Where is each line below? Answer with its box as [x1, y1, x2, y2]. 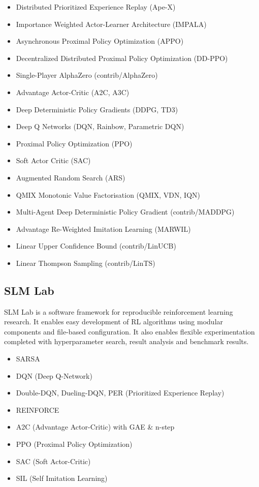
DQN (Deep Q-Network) [16, 370, 92, 381]
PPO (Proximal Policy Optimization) [16, 439, 133, 449]
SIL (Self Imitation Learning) [16, 473, 108, 483]
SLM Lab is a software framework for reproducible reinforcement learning [4, 306, 233, 317]
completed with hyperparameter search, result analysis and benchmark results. [4, 336, 249, 347]
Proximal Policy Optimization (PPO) [16, 138, 133, 148]
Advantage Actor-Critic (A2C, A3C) [16, 86, 129, 97]
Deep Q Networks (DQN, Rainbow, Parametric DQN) [16, 121, 184, 132]
